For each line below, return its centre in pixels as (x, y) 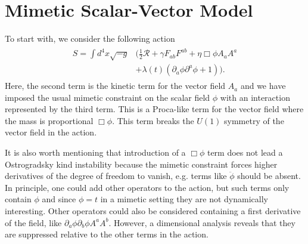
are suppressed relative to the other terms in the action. (107, 234)
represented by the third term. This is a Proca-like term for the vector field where (154, 109)
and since (59, 199)
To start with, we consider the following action (90, 38)
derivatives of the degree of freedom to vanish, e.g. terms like (116, 176)
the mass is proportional (49, 120)
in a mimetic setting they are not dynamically (184, 199)
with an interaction (255, 97)
